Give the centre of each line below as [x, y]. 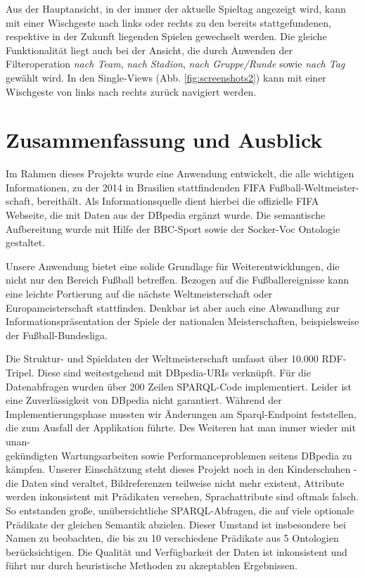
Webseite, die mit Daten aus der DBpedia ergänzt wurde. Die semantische [166, 215]
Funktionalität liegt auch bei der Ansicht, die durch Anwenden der [149, 50]
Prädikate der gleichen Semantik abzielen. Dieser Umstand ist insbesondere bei [176, 524]
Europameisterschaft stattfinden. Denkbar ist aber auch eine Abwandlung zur [173, 307]
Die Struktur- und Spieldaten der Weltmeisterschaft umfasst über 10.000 [162, 359]
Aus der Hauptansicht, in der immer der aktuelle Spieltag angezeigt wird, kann [176, 8]
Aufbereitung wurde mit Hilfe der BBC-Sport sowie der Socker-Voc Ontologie [173, 228]
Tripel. [20, 372]
